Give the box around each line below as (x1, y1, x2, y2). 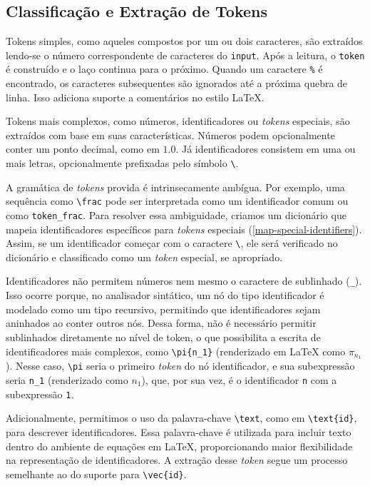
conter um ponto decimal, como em (6, 141, 160, 156)
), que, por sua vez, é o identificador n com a (141, 373, 337, 388)
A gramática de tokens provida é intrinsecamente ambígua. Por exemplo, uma (6, 179, 345, 194)
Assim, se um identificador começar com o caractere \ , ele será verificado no (6, 236, 338, 250)
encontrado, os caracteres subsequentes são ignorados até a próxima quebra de (6, 76, 348, 91)
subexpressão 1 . (6, 386, 74, 401)
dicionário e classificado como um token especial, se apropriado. (6, 249, 283, 264)
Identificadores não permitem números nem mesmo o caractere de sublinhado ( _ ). (6, 273, 362, 288)
